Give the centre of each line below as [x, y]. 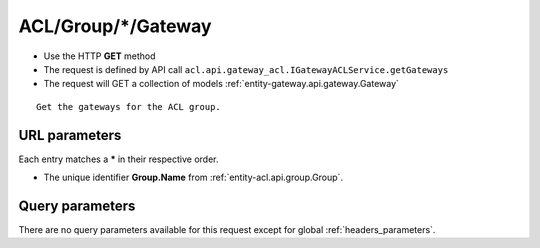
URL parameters [70, 135]
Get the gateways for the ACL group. [129, 106]
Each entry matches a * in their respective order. [118, 159]
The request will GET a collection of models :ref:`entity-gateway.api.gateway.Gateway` [221, 84]
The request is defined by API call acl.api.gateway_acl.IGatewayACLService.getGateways [246, 69]
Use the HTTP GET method [99, 56]
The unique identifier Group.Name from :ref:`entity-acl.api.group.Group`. [193, 177]
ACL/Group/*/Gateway [115, 26]
